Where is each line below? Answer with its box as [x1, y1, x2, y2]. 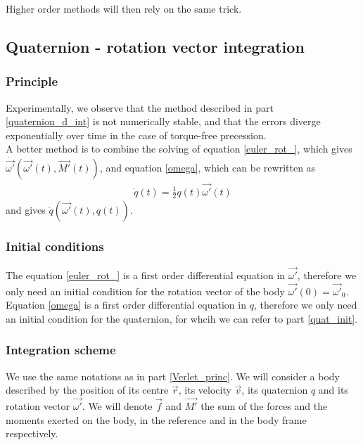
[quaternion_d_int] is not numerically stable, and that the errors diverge [6, 114, 321, 129]
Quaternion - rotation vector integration [6, 35, 305, 57]
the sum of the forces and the [200, 399, 328, 413]
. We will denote [82, 399, 153, 413]
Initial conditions [6, 238, 104, 255]
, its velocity [178, 382, 231, 397]
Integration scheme [6, 341, 116, 359]
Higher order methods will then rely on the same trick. [6, 1, 242, 15]
